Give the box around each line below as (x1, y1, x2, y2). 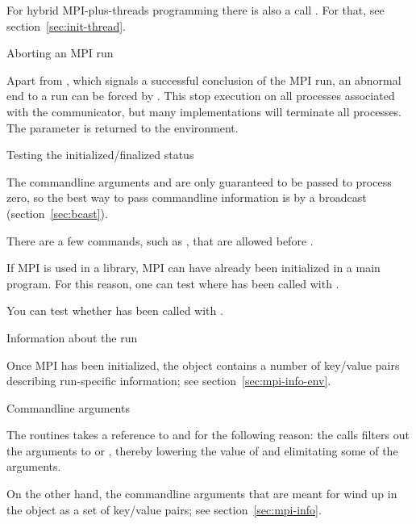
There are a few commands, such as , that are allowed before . (6, 232, 314, 249)
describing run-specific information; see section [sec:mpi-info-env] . (6, 372, 331, 389)
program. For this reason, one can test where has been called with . (6, 275, 339, 291)
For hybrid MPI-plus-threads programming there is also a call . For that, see (6, 2, 385, 18)
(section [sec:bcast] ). (6, 204, 108, 221)
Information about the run (6, 329, 138, 346)
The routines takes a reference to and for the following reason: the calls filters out (6, 426, 410, 443)
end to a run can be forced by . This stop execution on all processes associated (6, 87, 395, 104)
